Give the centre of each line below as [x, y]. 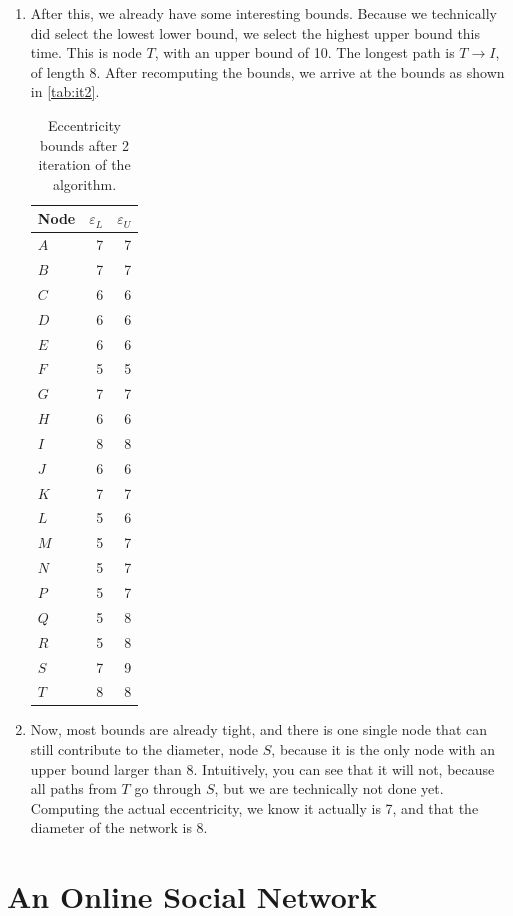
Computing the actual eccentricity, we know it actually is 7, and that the [254, 807]
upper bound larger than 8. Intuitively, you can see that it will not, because [262, 768]
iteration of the [84, 164]
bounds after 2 [84, 144]
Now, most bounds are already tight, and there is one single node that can [258, 729]
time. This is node [86, 52]
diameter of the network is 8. [119, 827]
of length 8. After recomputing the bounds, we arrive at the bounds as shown [267, 71]
